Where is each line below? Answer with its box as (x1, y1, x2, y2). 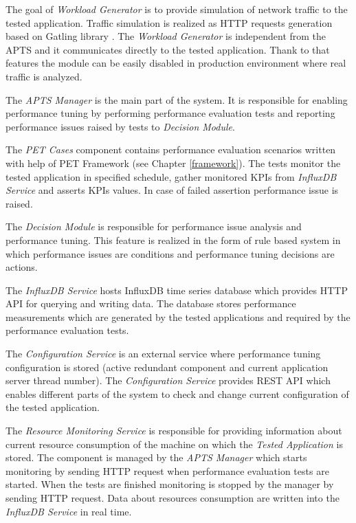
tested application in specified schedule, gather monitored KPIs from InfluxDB (5, 169, 337, 183)
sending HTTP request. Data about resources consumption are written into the (5, 491, 340, 504)
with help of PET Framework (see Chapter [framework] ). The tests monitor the (5, 155, 341, 170)
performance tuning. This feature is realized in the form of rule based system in (5, 232, 341, 247)
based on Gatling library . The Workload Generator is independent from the (5, 29, 326, 43)
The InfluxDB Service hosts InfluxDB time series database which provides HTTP (5, 282, 348, 297)
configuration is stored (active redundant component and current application (5, 359, 329, 374)
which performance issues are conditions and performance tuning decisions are (5, 246, 335, 260)
